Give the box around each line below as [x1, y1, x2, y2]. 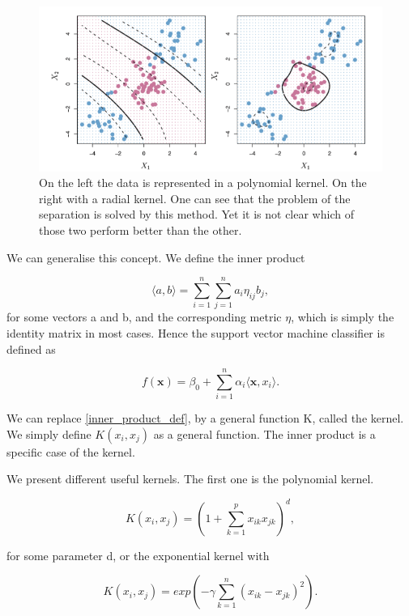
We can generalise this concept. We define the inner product [6, 249, 305, 266]
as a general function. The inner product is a [153, 425, 376, 442]
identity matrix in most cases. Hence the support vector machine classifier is [6, 324, 385, 341]
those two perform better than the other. [39, 222, 242, 239]
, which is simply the [291, 308, 394, 325]
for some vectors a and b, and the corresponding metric [6, 308, 282, 325]
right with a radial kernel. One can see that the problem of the [39, 189, 351, 206]
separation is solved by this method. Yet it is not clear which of [39, 206, 354, 223]
